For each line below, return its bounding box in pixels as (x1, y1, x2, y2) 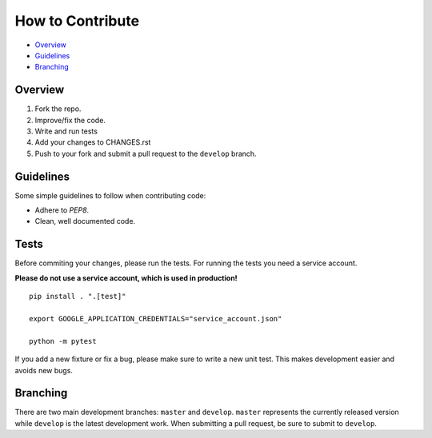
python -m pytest (29, 336, 97, 345)
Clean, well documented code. (34, 217, 136, 226)
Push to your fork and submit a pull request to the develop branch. (34, 149, 257, 158)
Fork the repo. (34, 104, 82, 113)
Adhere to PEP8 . (34, 205, 90, 215)
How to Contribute (14, 12, 140, 30)
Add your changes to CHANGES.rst (34, 137, 151, 147)
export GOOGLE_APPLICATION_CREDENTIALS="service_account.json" (29, 314, 282, 323)
